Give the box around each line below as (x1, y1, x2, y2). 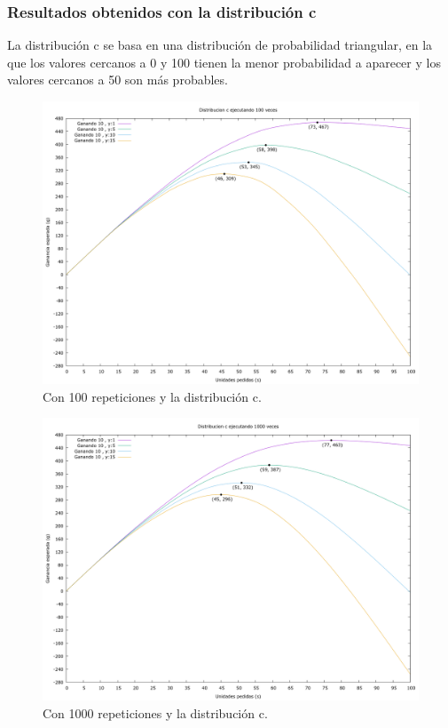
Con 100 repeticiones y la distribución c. (43, 387, 262, 405)
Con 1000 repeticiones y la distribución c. (43, 703, 268, 722)
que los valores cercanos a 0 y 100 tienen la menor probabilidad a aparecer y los (7, 52, 441, 71)
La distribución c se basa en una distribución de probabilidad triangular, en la (7, 36, 433, 54)
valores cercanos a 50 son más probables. (7, 70, 228, 89)
